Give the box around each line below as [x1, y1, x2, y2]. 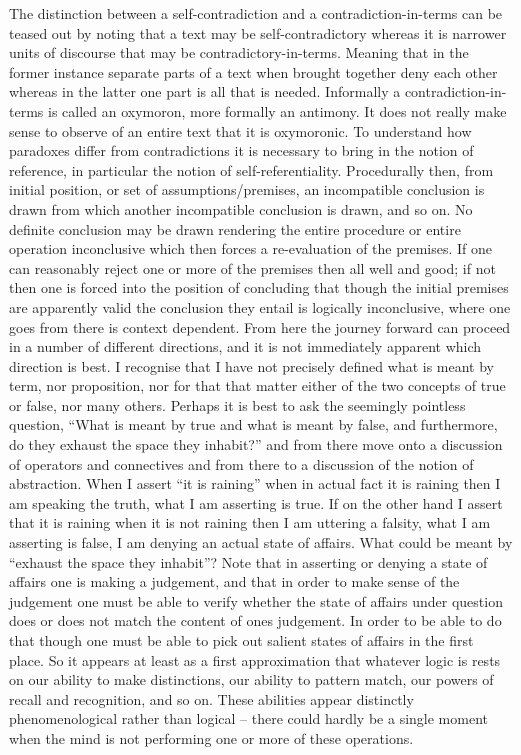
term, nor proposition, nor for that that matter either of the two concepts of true [9, 375, 506, 396]
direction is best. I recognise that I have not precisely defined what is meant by [9, 355, 495, 376]
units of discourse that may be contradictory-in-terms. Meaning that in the [9, 42, 469, 63]
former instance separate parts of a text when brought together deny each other [9, 61, 498, 82]
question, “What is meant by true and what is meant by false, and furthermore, [9, 414, 498, 435]
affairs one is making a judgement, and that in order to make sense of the [9, 571, 460, 592]
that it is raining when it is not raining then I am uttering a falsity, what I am [9, 512, 491, 533]
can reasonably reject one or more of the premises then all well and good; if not [9, 257, 496, 278]
